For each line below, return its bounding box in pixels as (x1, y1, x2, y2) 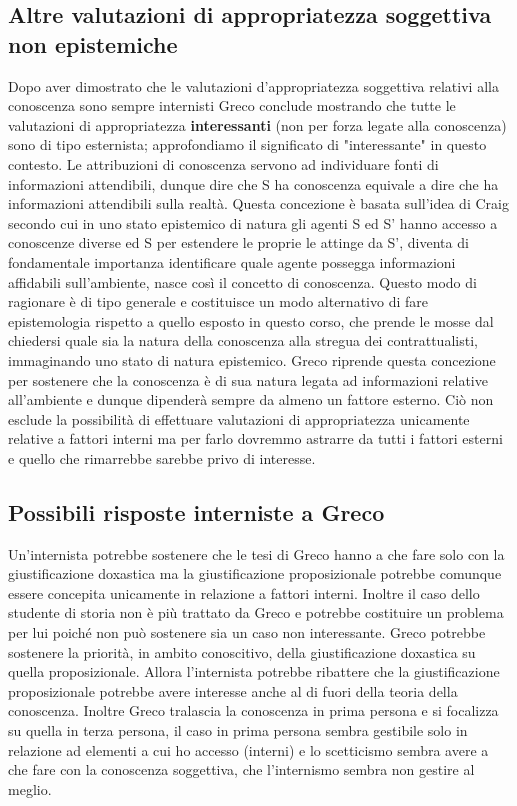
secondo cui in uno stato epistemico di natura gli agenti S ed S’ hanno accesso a (8, 212, 498, 233)
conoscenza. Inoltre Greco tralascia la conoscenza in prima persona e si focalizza (8, 700, 499, 721)
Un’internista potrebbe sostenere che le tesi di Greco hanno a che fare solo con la (8, 543, 505, 564)
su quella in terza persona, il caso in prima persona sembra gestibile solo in (8, 720, 468, 741)
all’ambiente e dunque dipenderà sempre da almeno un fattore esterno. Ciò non (8, 389, 494, 410)
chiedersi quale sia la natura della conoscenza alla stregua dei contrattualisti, (8, 330, 478, 351)
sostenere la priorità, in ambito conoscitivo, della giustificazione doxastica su (8, 641, 476, 662)
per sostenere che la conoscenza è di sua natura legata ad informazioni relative (8, 369, 488, 390)
